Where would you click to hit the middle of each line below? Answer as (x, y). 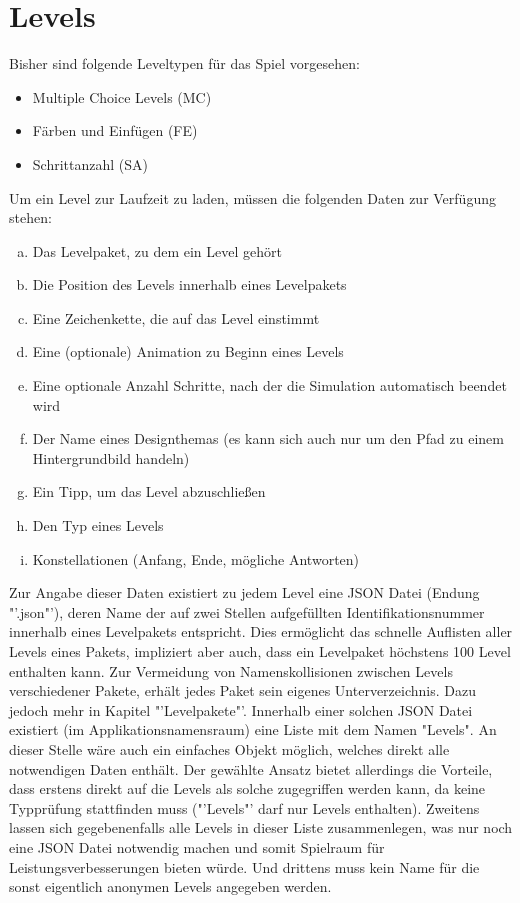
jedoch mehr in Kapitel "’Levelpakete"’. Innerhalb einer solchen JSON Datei (241, 709)
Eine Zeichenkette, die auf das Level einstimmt (176, 317)
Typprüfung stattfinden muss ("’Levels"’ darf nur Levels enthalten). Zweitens (244, 807)
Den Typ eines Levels (98, 525)
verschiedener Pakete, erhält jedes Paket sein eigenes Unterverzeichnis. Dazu (242, 690)
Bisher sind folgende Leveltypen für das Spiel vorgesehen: (184, 63)
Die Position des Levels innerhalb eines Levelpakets (189, 284)
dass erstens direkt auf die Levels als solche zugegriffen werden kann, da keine (247, 788)
